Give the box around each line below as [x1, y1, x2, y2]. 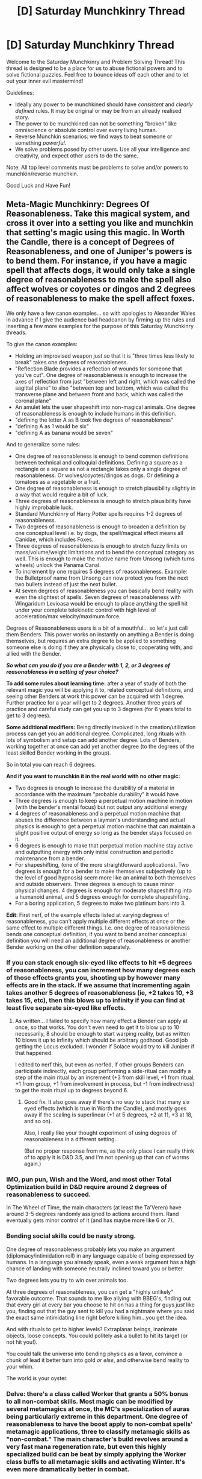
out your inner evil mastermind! [6, 77, 84, 84]
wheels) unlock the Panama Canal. [14, 561, 101, 568]
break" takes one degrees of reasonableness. [14, 358, 128, 366]
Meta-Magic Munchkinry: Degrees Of [6, 199, 150, 209]
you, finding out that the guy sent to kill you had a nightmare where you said [6, 1307, 195, 1314]
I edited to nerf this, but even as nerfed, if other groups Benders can [14, 1061, 185, 1068]
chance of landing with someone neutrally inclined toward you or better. [6, 1265, 185, 1272]
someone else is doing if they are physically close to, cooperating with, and [6, 644, 193, 651]
